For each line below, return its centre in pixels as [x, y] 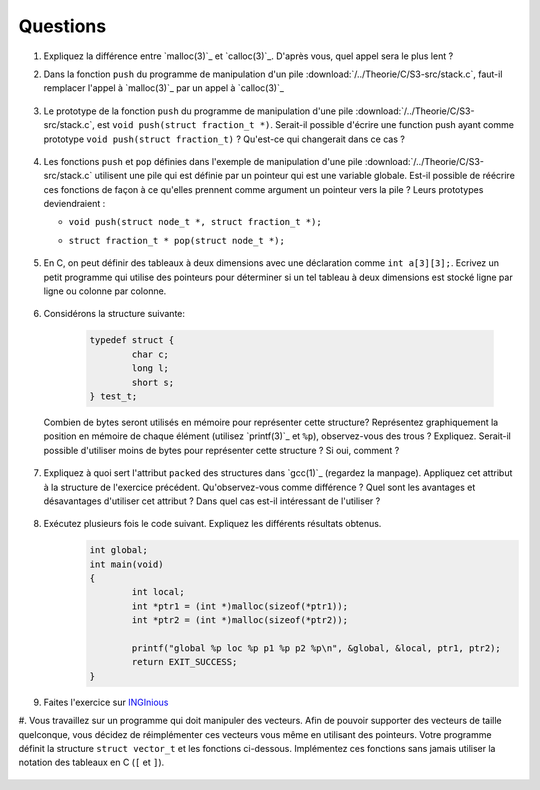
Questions [62, 26]
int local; [158, 592]
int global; [119, 550]
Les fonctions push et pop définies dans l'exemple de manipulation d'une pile [203, 161]
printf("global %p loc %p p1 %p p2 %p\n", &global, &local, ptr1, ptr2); [316, 648]
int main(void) [126, 564]
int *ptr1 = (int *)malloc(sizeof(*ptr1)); [240, 606]
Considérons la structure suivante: [114, 314]
